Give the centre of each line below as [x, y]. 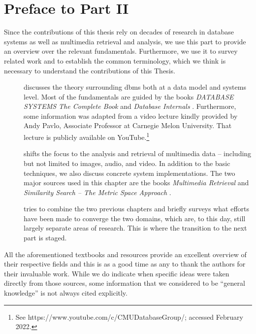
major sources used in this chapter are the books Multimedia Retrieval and [136, 183]
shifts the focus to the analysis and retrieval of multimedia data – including [138, 153]
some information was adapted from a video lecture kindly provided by [131, 116]
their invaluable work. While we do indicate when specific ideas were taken [117, 273]
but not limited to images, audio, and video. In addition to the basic [127, 163]
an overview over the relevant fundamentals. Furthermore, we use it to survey [121, 51]
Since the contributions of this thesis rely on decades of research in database [119, 32]
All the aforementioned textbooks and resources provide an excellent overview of [125, 254]
